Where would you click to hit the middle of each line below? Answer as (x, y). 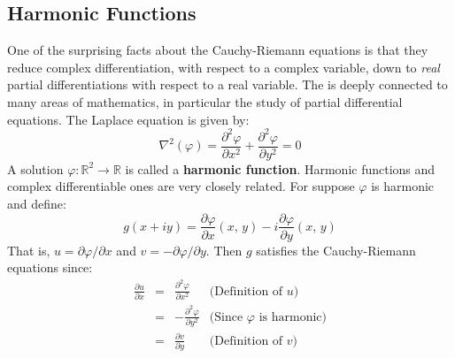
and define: (37, 203)
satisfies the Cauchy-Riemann (336, 250)
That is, (29, 250)
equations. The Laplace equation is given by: (128, 119)
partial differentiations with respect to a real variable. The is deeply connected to (227, 84)
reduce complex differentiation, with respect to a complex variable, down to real (224, 67)
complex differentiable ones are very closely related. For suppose (181, 186)
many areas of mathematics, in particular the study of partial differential (205, 101)
